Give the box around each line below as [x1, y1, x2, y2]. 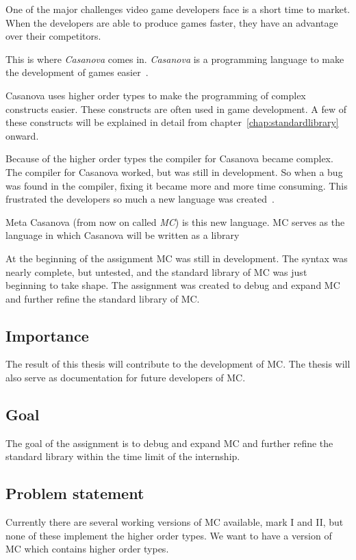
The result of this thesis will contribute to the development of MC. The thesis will [5, 357, 351, 371]
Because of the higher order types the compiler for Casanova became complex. [5, 151, 333, 166]
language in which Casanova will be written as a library [5, 228, 240, 242]
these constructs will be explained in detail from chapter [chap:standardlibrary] [5, 115, 339, 129]
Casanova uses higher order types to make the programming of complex [5, 88, 306, 102]
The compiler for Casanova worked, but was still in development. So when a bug [5, 164, 343, 179]
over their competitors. [5, 29, 101, 43]
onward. [5, 128, 39, 142]
